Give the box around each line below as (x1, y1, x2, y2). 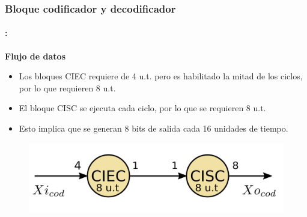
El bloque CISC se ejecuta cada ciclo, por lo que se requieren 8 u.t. (19, 102, 266, 114)
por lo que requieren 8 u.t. (19, 81, 116, 94)
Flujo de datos (5, 49, 65, 62)
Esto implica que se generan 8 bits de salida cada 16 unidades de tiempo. (19, 122, 288, 135)
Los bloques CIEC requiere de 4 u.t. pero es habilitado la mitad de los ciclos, (19, 70, 303, 82)
